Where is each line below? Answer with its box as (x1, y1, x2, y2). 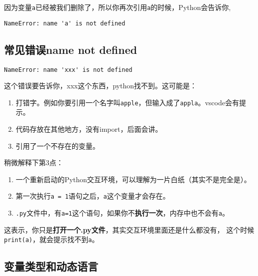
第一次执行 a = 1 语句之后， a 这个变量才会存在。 (15, 191, 170, 201)
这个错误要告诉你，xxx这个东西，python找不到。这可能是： (4, 80, 197, 91)
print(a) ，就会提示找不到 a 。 (4, 234, 99, 245)
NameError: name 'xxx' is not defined (4, 66, 132, 73)
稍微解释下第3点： (4, 157, 63, 168)
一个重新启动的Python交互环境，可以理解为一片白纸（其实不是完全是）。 (15, 174, 251, 184)
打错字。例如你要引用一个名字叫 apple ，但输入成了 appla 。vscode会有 (15, 97, 239, 107)
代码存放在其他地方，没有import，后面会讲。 (15, 124, 162, 134)
